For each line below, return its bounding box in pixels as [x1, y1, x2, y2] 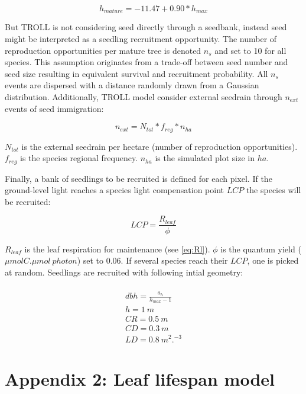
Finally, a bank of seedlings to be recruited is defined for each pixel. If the [5, 172, 272, 184]
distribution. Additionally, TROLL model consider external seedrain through [5, 91, 282, 103]
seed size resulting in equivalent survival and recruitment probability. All [5, 67, 268, 79]
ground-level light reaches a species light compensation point [5, 184, 224, 196]
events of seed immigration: [5, 102, 104, 114]
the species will [246, 184, 301, 196]
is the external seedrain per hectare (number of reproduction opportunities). [21, 140, 298, 152]
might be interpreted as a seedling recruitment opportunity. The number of [5, 33, 277, 45]
